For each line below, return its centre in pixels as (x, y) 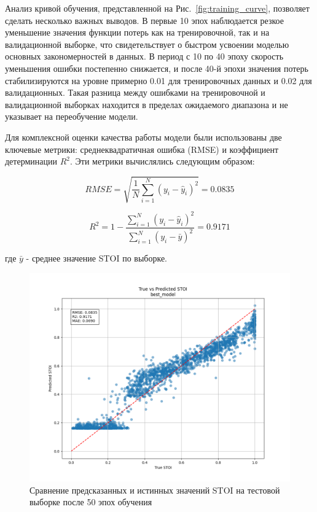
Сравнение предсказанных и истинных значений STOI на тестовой (155, 490)
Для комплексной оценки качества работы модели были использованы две (143, 137)
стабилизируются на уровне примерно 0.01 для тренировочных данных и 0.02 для (158, 80)
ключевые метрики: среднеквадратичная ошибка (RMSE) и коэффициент (142, 149)
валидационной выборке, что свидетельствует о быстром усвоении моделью (147, 44)
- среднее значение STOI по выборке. (96, 258)
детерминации (31, 161)
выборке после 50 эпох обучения (91, 502)
